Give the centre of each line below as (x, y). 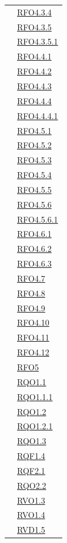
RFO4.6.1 (34, 234)
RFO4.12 (33, 352)
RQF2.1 (31, 470)
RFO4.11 (33, 337)
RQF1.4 (31, 456)
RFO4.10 (33, 322)
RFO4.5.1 (34, 130)
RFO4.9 (31, 308)
